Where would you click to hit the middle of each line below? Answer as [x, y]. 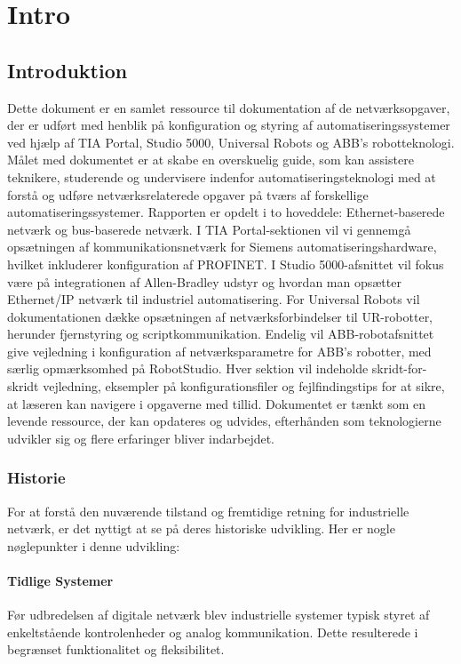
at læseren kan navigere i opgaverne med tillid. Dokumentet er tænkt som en [217, 403]
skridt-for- [399, 368]
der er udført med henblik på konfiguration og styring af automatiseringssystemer [229, 125]
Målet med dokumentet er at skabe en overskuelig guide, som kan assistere [211, 160]
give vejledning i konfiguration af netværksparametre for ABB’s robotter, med [219, 351]
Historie [36, 478]
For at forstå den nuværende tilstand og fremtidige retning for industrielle [208, 511]
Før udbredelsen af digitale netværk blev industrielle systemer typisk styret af [219, 615]
